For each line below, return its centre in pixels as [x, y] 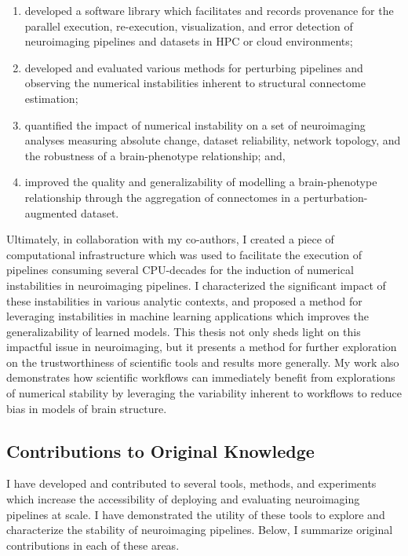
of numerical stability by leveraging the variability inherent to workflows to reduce [204, 393]
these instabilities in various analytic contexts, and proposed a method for [184, 300]
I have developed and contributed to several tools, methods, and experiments [191, 483]
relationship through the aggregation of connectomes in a [162, 197]
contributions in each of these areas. [93, 545]
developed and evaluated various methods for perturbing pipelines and [194, 67]
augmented [51, 212]
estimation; [51, 98]
